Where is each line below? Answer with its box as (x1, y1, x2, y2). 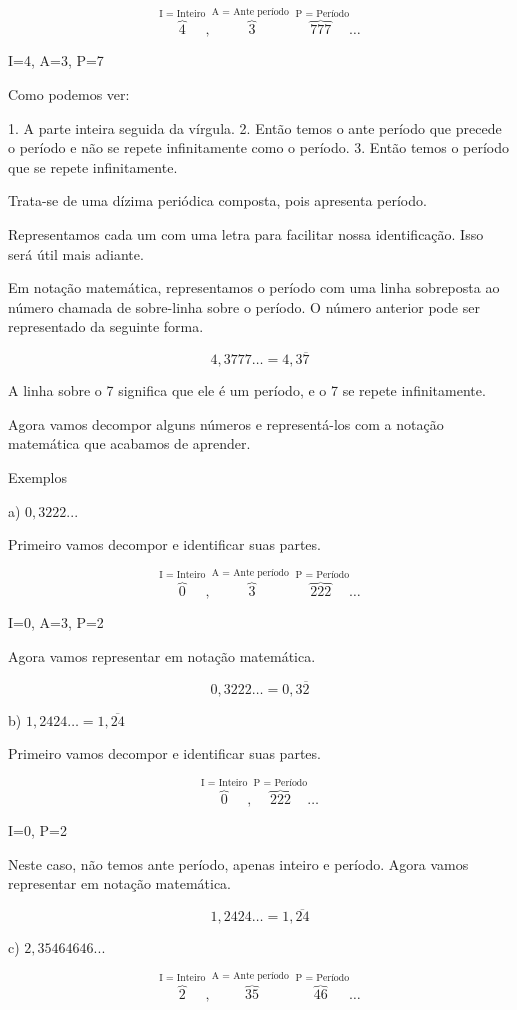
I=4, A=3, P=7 (8, 50, 104, 71)
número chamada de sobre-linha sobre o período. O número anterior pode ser (8, 296, 480, 317)
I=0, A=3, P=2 (8, 612, 104, 633)
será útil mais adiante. (8, 243, 144, 264)
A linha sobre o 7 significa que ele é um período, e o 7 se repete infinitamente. (8, 380, 486, 401)
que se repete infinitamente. (8, 156, 178, 177)
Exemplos (8, 466, 67, 487)
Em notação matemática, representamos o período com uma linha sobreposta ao (8, 277, 500, 298)
